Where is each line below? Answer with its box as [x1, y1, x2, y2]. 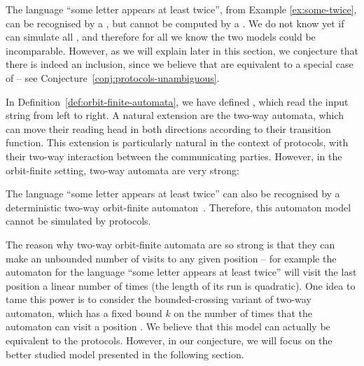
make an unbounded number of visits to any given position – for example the [6, 251, 337, 265]
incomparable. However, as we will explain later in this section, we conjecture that [6, 43, 358, 57]
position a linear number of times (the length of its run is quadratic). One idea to [6, 278, 356, 293]
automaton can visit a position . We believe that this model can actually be [6, 319, 330, 334]
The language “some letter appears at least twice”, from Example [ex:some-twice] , [6, 2, 357, 16]
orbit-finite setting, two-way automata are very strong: [6, 162, 239, 177]
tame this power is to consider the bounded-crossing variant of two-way [6, 292, 311, 307]
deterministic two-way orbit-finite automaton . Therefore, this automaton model [6, 199, 351, 214]
